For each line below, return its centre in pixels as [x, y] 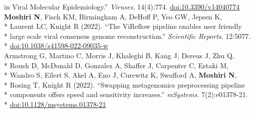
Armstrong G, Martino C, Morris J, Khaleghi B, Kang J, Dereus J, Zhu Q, [119, 55]
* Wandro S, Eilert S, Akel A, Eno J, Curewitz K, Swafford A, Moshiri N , [120, 75]
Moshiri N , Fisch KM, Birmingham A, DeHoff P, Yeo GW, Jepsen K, [113, 16]
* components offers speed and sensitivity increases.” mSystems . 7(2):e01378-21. [126, 94]
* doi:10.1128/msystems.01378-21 [55, 104]
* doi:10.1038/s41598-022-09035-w [56, 46]
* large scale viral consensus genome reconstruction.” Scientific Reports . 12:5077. [128, 36]
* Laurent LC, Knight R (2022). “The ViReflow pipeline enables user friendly [123, 26]
